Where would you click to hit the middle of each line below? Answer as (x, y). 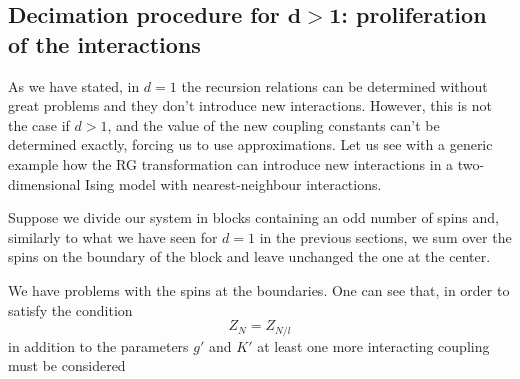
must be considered (67, 365)
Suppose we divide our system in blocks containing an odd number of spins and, (253, 217)
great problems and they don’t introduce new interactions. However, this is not (250, 105)
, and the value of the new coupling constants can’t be (273, 124)
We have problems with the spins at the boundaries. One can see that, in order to (259, 289)
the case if (39, 124)
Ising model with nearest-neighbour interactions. (233, 183)
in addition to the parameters (98, 345)
